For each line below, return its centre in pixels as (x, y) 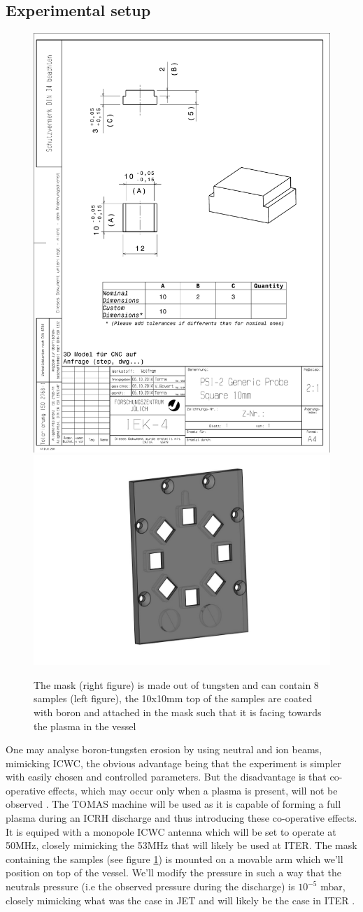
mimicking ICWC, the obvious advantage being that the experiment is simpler (173, 763)
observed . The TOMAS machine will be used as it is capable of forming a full (173, 804)
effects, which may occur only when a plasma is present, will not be (193, 790)
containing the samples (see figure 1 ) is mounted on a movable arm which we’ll (175, 858)
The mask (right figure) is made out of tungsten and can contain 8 (176, 684)
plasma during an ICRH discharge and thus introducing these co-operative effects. (181, 818)
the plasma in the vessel (85, 726)
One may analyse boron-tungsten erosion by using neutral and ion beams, (164, 749)
